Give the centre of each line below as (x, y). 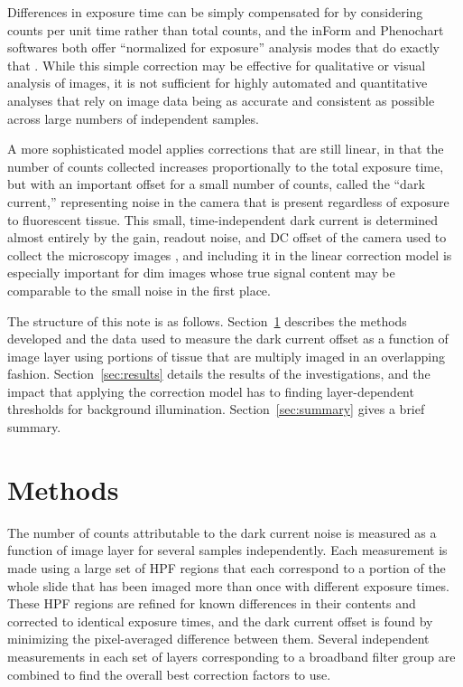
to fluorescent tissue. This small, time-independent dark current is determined (223, 219)
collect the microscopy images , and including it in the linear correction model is (230, 254)
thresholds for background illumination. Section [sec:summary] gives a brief (216, 409)
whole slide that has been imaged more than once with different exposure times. (228, 585)
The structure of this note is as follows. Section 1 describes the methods (207, 320)
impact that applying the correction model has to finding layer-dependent (211, 391)
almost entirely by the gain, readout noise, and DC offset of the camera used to (227, 237)
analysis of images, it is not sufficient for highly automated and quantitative (218, 83)
